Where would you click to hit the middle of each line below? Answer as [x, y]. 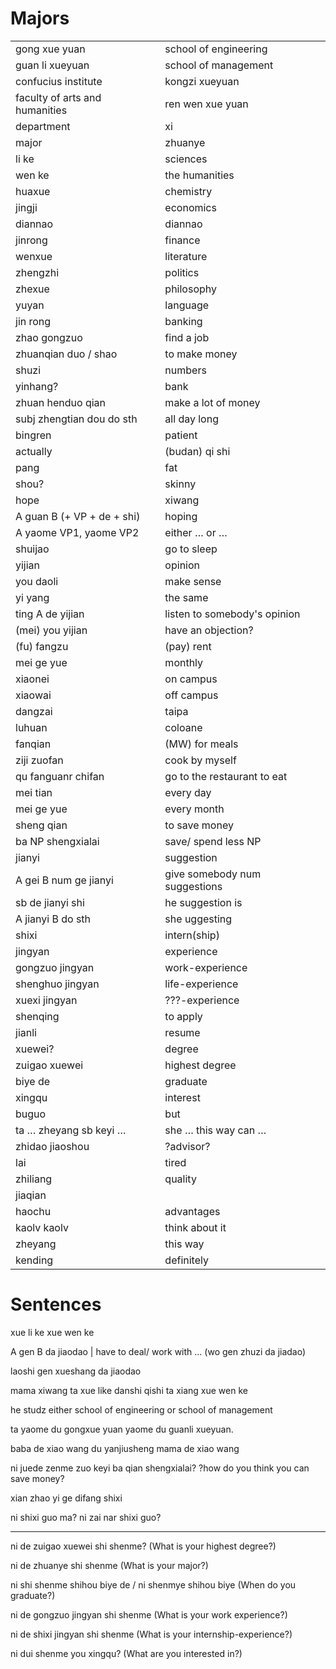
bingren [33, 435]
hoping [181, 516]
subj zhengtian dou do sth [76, 419]
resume [182, 1032]
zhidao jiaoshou [52, 1146]
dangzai [34, 711]
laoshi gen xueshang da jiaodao [76, 1371]
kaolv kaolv [42, 1227]
